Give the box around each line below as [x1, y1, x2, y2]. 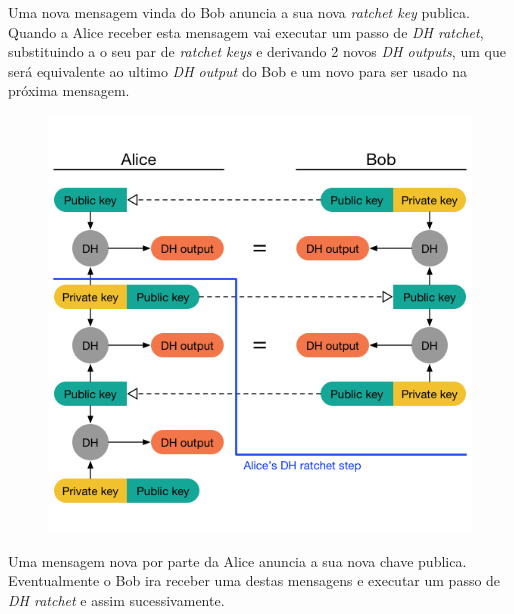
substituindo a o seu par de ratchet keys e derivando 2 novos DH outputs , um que [8, 41, 506, 62]
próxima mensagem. [8, 80, 130, 101]
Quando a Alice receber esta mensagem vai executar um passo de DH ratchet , [8, 21, 484, 42]
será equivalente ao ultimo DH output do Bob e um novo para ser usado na [8, 60, 468, 81]
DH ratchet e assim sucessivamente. [8, 589, 225, 610]
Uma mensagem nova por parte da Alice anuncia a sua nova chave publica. [8, 550, 467, 571]
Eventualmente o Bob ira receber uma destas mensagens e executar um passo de [8, 570, 501, 591]
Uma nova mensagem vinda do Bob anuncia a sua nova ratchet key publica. [8, 2, 470, 22]
